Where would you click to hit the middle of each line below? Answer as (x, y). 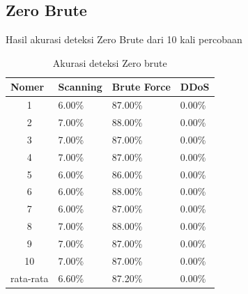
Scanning (80, 87)
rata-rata (30, 278)
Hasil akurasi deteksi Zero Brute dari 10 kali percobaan (124, 39)
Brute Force (141, 87)
